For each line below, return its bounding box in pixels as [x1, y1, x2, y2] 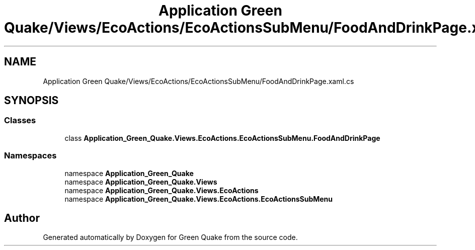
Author [4, 211, 40, 224]
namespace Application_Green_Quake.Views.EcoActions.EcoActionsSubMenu [64, 194, 333, 203]
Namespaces [4, 150, 57, 161]
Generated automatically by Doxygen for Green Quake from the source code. [43, 233, 298, 242]
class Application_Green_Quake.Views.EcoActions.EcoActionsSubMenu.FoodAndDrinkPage [64, 133, 380, 142]
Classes [4, 115, 36, 126]
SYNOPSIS [4, 94, 59, 107]
